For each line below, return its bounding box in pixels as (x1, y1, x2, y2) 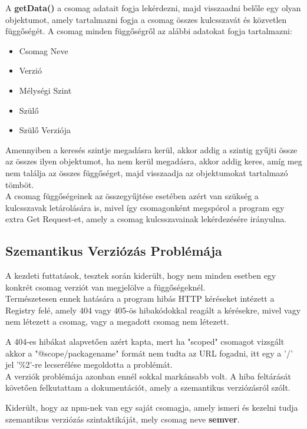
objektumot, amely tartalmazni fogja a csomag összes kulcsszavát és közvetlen (5, 13, 287, 25)
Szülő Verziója (19, 124, 71, 136)
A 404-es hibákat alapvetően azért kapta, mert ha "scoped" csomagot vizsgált (5, 335, 285, 348)
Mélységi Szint (19, 84, 72, 96)
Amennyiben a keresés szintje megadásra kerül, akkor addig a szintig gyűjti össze (5, 143, 298, 156)
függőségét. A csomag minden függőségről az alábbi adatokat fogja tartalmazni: (5, 25, 292, 37)
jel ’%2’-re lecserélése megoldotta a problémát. (5, 358, 173, 371)
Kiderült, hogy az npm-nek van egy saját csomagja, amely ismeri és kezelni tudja (5, 401, 298, 414)
